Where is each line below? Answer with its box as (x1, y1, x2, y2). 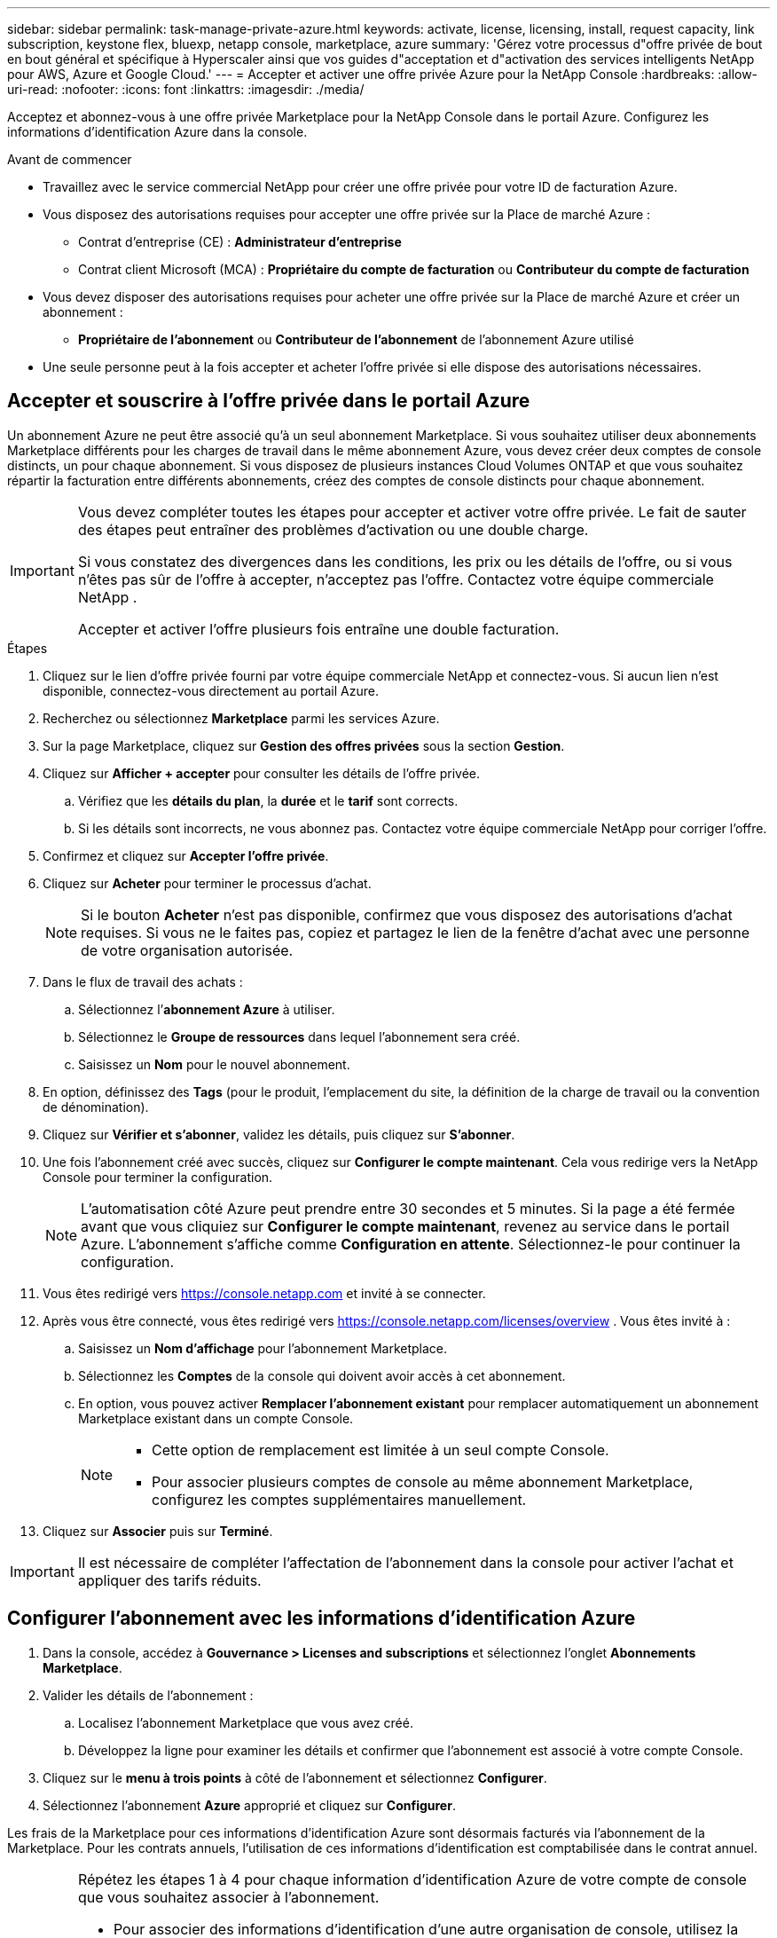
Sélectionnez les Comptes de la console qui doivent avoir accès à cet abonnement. (78, 1367, 566, 1383)
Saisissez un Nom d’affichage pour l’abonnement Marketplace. (78, 1340, 448, 1356)
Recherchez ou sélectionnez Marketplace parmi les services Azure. (43, 710, 440, 726)
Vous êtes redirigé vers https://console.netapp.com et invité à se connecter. (43, 1285, 486, 1301)
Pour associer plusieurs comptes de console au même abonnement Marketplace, (152, 1472, 694, 1491)
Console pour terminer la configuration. (43, 1169, 273, 1185)
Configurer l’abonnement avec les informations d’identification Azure (7, 1607, 636, 1630)
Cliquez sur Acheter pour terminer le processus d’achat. (43, 875, 372, 891)
